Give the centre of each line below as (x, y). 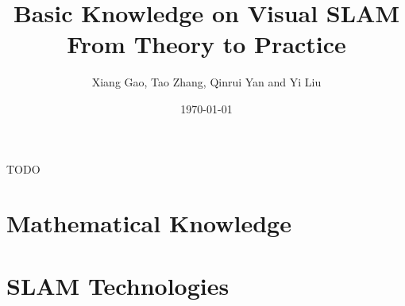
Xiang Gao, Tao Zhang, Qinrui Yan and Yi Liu (206, 82)
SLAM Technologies (118, 285)
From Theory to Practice (206, 44)
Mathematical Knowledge (149, 223)
